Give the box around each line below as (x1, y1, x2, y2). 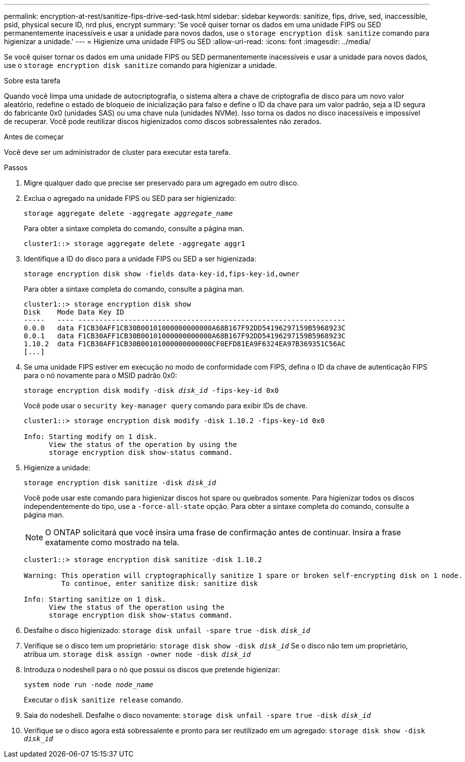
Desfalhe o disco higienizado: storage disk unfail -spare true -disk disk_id (24, 626, 310, 635)
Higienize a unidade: (24, 463, 91, 472)
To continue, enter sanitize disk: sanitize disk (61, 579, 258, 587)
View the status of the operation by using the (49, 441, 237, 448)
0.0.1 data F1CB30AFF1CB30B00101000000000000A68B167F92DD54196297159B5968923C (24, 332, 346, 340)
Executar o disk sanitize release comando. (24, 696, 183, 704)
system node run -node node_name (24, 681, 154, 689)
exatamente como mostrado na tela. (45, 537, 179, 547)
